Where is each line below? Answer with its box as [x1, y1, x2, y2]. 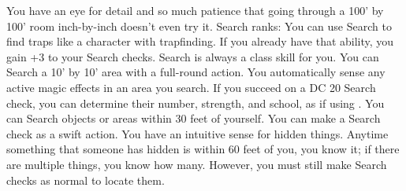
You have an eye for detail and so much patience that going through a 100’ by [6, 2, 384, 18]
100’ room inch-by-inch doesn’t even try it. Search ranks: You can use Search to [6, 17, 392, 34]
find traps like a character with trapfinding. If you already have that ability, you [6, 33, 394, 50]
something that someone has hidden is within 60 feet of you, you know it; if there [6, 141, 400, 157]
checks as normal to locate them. [6, 171, 165, 188]
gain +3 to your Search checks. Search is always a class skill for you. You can [6, 48, 379, 64]
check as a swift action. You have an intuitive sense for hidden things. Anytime [6, 125, 389, 141]
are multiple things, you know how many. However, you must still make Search [6, 156, 387, 172]
